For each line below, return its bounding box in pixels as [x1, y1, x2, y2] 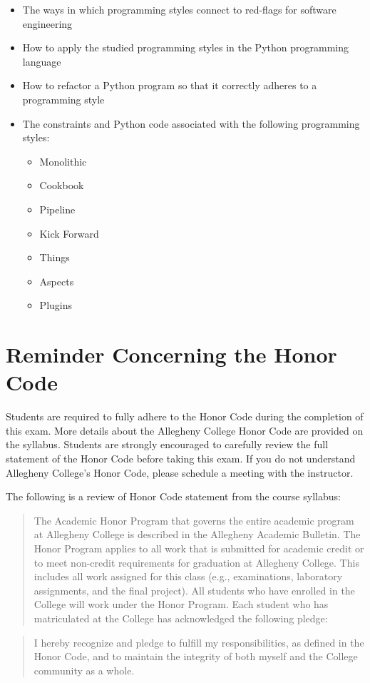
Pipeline [39, 201, 76, 216]
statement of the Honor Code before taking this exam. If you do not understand [6, 451, 356, 465]
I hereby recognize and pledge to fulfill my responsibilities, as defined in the [34, 634, 364, 649]
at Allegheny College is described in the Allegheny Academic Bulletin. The [34, 527, 361, 542]
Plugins [39, 298, 72, 313]
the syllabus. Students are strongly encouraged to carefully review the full [6, 437, 329, 452]
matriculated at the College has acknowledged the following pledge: [34, 610, 328, 625]
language [22, 54, 61, 69]
